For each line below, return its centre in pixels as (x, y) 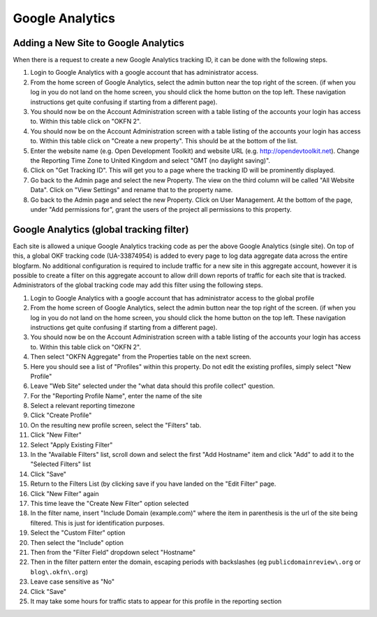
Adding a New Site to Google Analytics (98, 43)
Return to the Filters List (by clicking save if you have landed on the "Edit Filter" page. (153, 484)
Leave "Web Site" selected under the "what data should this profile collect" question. (153, 386)
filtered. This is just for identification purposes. (98, 523)
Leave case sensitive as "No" (73, 582)
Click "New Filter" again (65, 493)
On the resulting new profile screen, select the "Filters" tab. (116, 425)
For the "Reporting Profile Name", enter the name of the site (116, 395)
